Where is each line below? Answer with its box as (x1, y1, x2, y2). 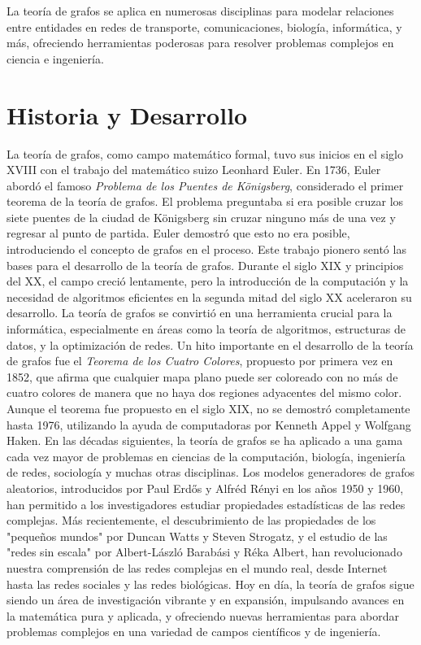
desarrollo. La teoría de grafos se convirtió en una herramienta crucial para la (7, 304, 393, 321)
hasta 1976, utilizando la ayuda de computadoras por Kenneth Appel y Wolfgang (7, 416, 411, 433)
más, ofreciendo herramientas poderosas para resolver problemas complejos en (7, 34, 394, 51)
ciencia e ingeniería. (7, 50, 104, 67)
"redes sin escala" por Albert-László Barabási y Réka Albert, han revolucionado (7, 543, 402, 560)
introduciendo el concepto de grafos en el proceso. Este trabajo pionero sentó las (7, 241, 406, 258)
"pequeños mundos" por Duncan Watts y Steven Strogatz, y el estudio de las (7, 527, 388, 544)
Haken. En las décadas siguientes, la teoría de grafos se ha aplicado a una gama (7, 432, 403, 449)
